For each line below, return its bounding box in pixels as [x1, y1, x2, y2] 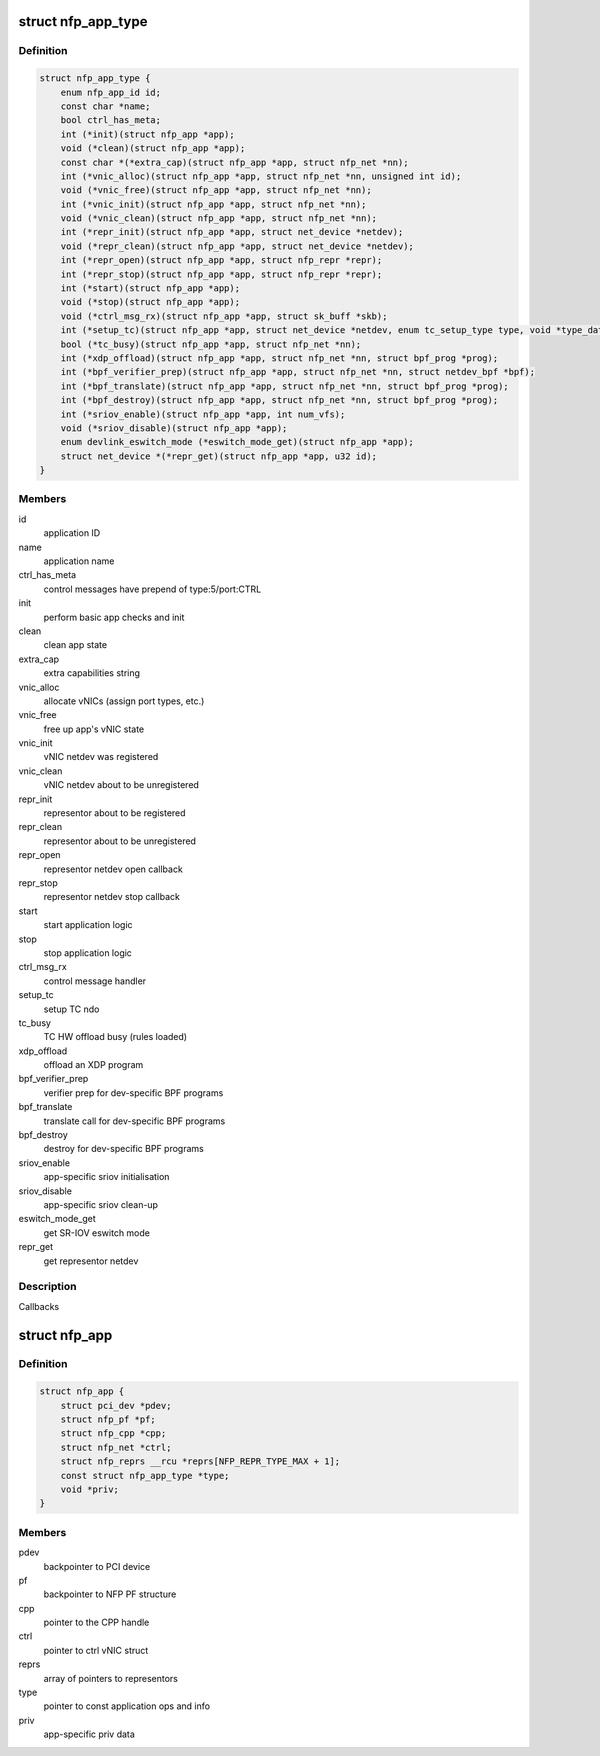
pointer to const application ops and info [43, 1700, 210, 1712]
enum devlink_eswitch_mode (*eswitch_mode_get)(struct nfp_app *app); [60, 436, 415, 448]
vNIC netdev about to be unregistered [43, 779, 200, 791]
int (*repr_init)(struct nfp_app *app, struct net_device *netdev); [60, 226, 404, 238]
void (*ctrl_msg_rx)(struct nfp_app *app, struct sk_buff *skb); [60, 310, 388, 322]
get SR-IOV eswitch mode [43, 1226, 150, 1239]
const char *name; [60, 100, 151, 112]
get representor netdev [43, 1255, 139, 1267]
